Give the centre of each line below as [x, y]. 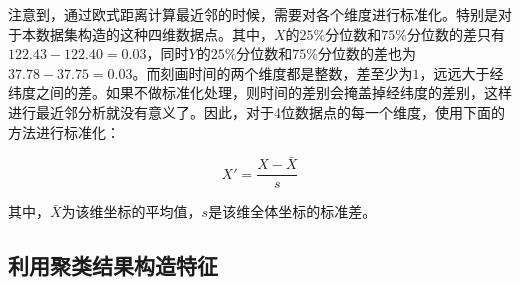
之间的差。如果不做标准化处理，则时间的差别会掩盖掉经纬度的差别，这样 [273, 92]
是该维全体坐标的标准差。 [292, 211]
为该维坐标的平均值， [131, 211]
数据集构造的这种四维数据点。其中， [154, 33]
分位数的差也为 [366, 53]
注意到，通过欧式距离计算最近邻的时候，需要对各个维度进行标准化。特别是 [253, 14]
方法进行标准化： [64, 131]
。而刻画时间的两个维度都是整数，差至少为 [272, 72]
